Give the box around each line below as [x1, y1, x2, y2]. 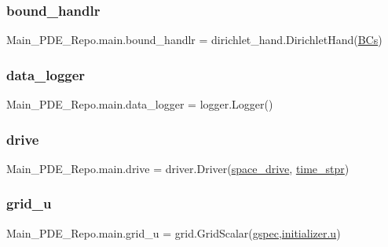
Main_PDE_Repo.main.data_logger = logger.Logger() [6, 96, 273, 112]
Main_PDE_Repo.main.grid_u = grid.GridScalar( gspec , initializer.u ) [6, 224, 341, 241]
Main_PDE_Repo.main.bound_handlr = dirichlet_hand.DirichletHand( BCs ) [6, 31, 383, 48]
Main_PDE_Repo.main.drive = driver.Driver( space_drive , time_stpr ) [6, 160, 350, 176]
